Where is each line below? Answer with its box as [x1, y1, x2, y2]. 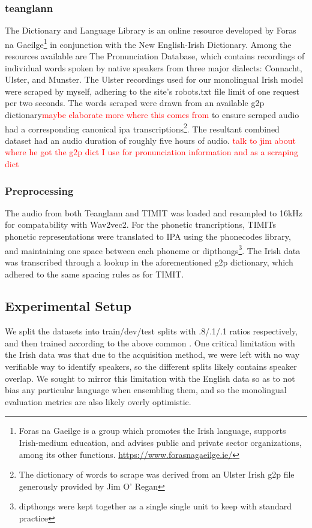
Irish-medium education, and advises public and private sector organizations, [19, 436, 302, 449]
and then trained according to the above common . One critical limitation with [5, 336, 295, 349]
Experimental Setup [5, 297, 131, 315]
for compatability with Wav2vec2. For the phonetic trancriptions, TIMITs [5, 218, 277, 231]
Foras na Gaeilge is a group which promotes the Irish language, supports [19, 424, 286, 437]
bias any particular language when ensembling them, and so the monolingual [5, 384, 287, 396]
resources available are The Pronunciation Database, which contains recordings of [5, 50, 305, 62]
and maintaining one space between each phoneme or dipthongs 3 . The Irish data [5, 242, 301, 257]
